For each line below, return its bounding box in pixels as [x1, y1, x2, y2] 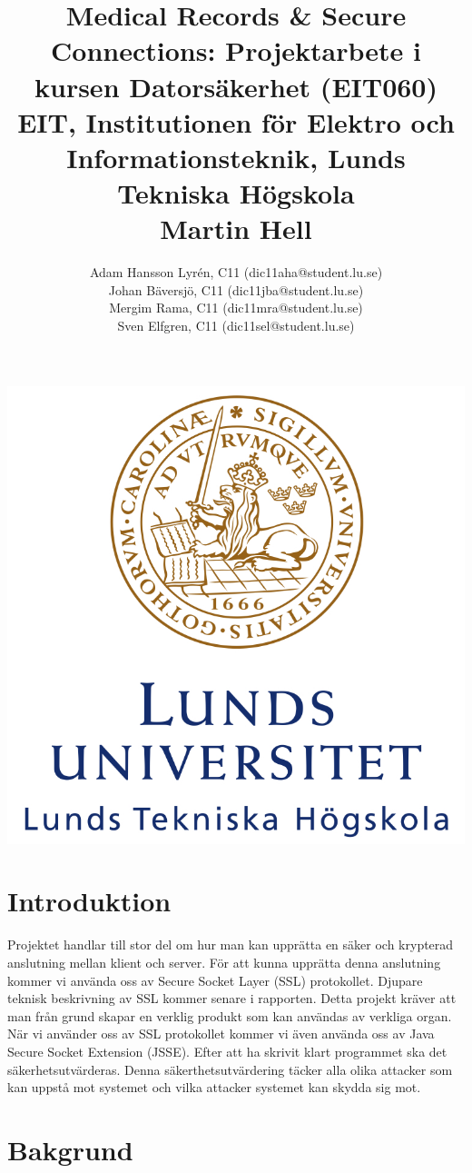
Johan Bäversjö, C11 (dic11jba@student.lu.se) [108, 280, 364, 299]
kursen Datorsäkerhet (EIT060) [34, 67, 438, 104]
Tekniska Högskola [117, 174, 355, 212]
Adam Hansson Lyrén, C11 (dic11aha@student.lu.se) [89, 263, 383, 282]
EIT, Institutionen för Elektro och [17, 103, 455, 140]
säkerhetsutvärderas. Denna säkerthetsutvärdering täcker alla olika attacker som [7, 1059, 453, 1079]
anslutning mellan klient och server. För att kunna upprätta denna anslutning [7, 952, 441, 971]
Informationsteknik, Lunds [66, 138, 406, 175]
